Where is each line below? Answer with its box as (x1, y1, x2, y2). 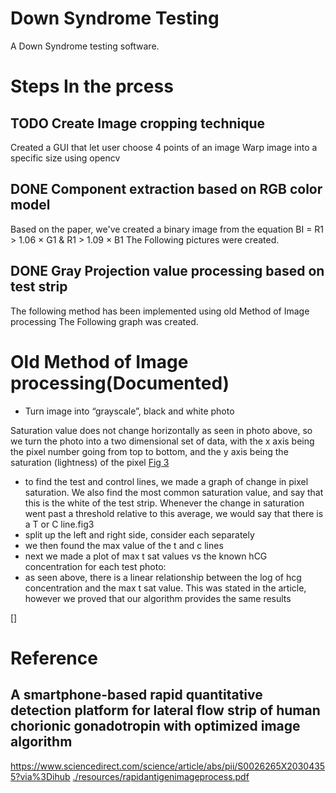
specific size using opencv (10, 152, 121, 164)
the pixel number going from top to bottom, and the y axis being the (10, 445, 289, 457)
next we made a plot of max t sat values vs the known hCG (24, 550, 268, 562)
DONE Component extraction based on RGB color (10, 181, 323, 198)
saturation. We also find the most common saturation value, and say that (24, 486, 324, 498)
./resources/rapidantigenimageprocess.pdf (72, 770, 250, 782)
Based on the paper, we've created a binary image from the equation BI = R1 (10, 223, 325, 235)
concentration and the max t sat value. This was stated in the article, (24, 582, 307, 594)
